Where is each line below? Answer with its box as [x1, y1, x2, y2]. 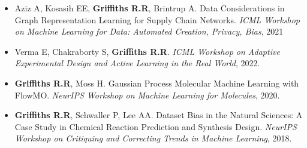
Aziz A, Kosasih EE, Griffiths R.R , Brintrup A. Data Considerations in [14, 2, 285, 14]
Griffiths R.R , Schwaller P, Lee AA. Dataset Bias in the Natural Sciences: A [14, 109, 303, 121]
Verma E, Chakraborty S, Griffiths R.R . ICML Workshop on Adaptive [14, 45, 280, 57]
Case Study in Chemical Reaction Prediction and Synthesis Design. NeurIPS [14, 120, 297, 132]
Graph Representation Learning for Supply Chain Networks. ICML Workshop [14, 13, 300, 26]
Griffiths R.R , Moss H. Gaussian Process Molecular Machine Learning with [14, 76, 299, 89]
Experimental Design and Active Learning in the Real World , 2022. [14, 57, 260, 69]
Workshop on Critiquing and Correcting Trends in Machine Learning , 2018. [14, 132, 292, 144]
